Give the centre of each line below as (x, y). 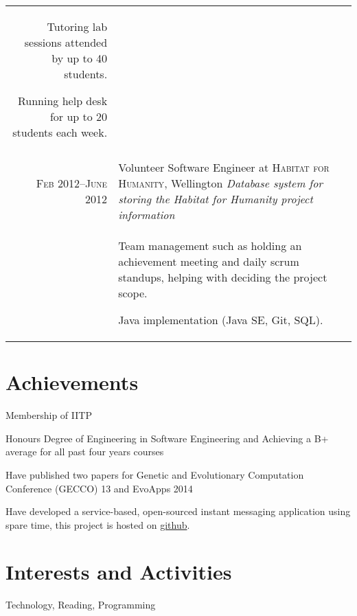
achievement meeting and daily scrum (209, 261)
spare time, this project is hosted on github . (98, 524)
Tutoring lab (77, 26)
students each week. (60, 132)
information (147, 215)
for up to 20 (79, 116)
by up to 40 (80, 58)
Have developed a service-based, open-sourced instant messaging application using (178, 511)
